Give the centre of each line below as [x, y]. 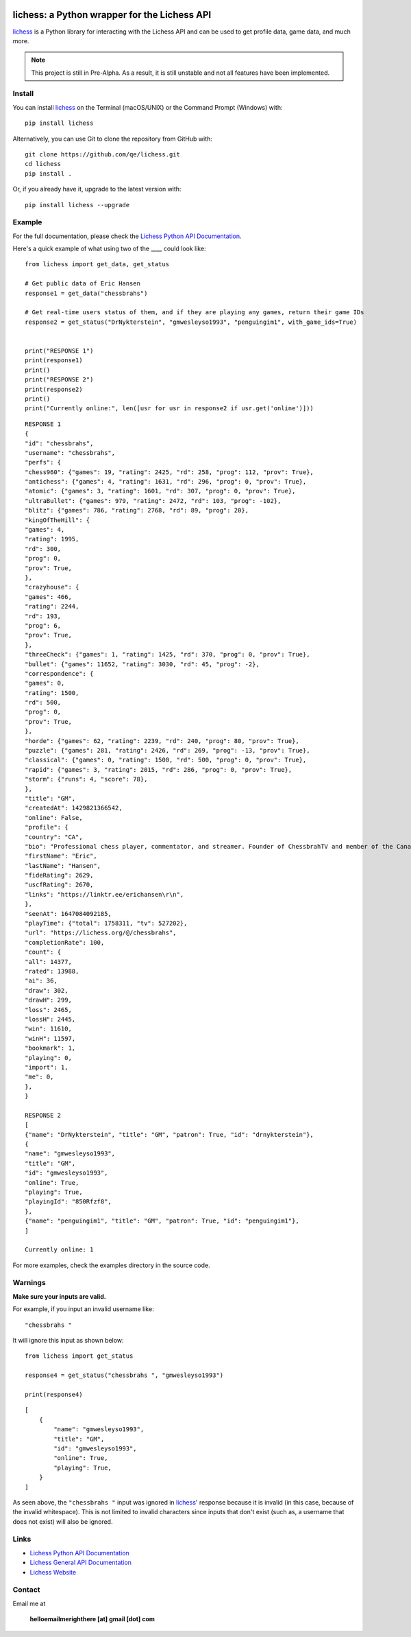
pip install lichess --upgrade [77, 205]
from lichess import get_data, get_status [97, 264]
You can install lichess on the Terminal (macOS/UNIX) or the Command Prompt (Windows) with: [148, 107]
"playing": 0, [48, 1058]
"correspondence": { [59, 673]
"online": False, [54, 817]
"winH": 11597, [50, 1038]
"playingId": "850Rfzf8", [68, 1202]
